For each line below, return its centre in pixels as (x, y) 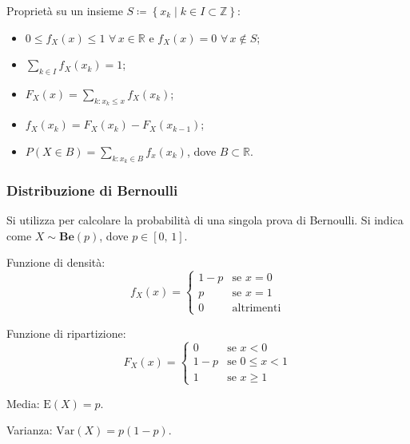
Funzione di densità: (56, 262)
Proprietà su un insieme (65, 10)
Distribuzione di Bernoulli (92, 190)
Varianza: (30, 430)
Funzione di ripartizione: (66, 333)
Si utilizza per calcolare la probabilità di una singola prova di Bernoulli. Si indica (205, 220)
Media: (23, 403)
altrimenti (257, 309)
